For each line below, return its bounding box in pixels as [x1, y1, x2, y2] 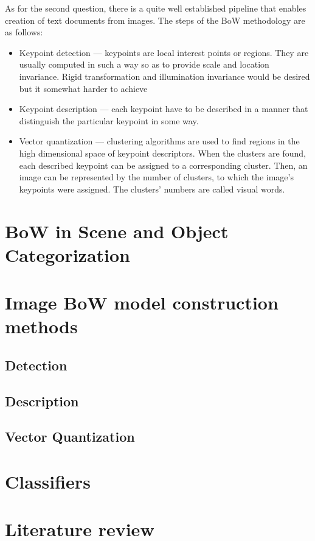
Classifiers [5, 469, 91, 493]
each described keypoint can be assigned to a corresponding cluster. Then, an [19, 158, 308, 171]
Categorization [5, 242, 130, 267]
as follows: [5, 26, 43, 38]
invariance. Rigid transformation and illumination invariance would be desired [19, 69, 310, 82]
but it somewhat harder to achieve [19, 82, 148, 94]
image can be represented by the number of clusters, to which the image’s [19, 171, 294, 183]
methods [5, 314, 78, 339]
